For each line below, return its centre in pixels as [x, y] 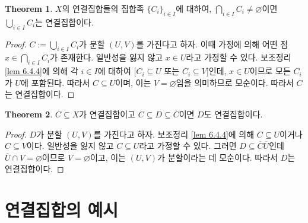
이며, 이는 [133, 82]
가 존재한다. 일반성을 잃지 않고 [107, 57]
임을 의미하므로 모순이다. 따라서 [235, 82]
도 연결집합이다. [233, 114]
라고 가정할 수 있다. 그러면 [188, 146]
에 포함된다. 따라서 [55, 82]
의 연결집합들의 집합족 [103, 8]
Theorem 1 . [29, 8]
